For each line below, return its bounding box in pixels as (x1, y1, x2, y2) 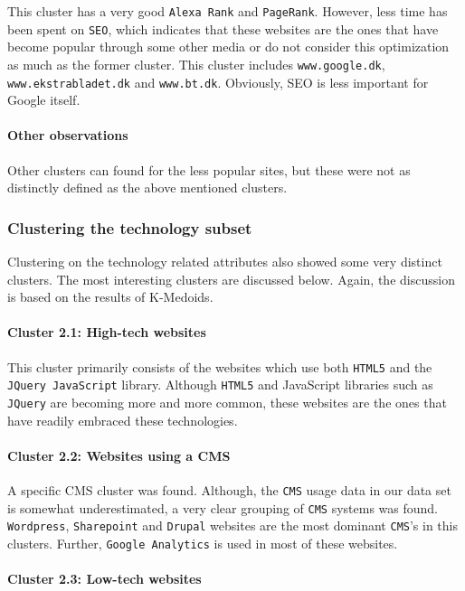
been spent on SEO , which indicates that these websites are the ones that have (7, 19, 439, 38)
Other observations (7, 126, 128, 145)
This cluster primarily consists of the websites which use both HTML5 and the (7, 357, 432, 376)
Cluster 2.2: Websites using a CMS (7, 446, 231, 464)
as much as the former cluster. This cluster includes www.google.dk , (7, 54, 385, 73)
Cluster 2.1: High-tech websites (7, 323, 206, 342)
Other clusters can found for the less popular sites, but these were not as (7, 160, 411, 179)
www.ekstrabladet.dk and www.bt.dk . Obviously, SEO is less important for (7, 72, 429, 91)
